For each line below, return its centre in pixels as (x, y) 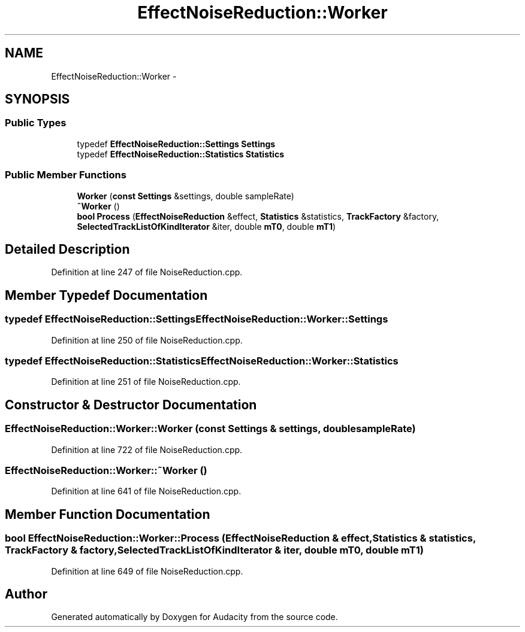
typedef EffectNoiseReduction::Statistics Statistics (180, 154)
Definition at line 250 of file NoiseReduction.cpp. (147, 340)
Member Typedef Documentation (106, 295)
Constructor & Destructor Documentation (131, 405)
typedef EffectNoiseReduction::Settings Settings (176, 144)
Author (26, 594)
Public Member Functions (66, 175)
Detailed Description (67, 249)
